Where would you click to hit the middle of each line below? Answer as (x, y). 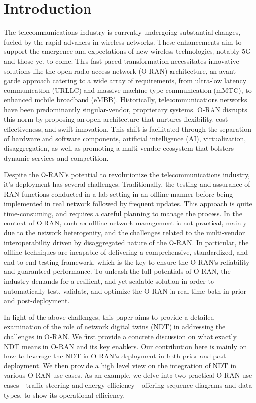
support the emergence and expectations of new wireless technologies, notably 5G (128, 51)
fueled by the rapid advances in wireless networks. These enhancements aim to (123, 41)
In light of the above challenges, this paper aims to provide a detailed (109, 317)
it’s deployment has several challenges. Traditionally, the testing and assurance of (127, 184)
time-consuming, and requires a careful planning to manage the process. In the (123, 213)
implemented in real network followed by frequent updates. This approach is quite (128, 203)
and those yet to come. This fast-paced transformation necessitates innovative (122, 61)
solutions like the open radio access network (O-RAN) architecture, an (111, 70)
